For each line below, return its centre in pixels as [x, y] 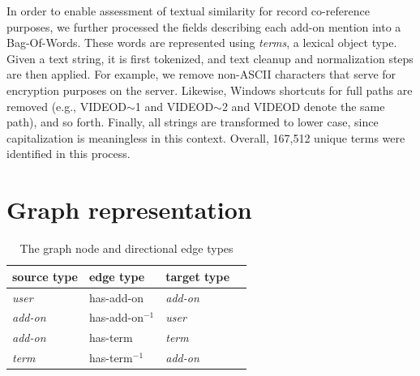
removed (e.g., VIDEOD [67, 106]
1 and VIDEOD [174, 106]
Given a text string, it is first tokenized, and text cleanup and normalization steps [210, 58]
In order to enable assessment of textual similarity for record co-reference [188, 11]
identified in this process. [69, 154]
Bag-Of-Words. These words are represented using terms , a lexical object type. [202, 43]
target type [198, 276]
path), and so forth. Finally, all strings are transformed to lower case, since [193, 122]
